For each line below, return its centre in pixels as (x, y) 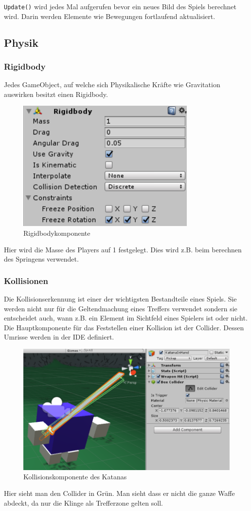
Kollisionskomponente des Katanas (75, 477)
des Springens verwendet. (41, 259)
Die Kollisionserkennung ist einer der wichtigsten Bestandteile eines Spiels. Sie (120, 299)
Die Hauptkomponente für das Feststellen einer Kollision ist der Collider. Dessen (124, 327)
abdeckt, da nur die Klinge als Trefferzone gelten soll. (83, 502)
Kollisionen (26, 280)
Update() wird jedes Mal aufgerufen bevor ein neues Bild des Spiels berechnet (120, 6)
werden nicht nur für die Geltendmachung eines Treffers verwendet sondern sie (121, 308)
